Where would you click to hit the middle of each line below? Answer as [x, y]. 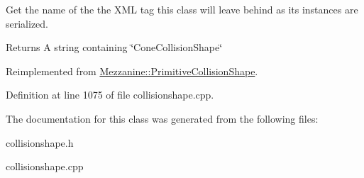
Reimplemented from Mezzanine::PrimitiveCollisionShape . [132, 71]
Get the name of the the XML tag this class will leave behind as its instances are [182, 9]
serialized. [27, 23]
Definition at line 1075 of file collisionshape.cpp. [110, 95]
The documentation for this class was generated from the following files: [162, 118]
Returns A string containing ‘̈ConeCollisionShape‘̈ [114, 47]
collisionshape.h [40, 142]
